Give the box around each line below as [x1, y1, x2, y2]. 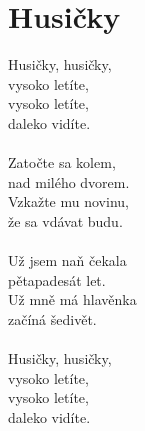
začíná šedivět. [8, 308, 97, 329]
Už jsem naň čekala [8, 250, 127, 271]
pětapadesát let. [8, 269, 106, 290]
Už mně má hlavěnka [8, 289, 137, 310]
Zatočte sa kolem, [8, 152, 116, 173]
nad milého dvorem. [8, 171, 130, 192]
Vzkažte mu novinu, [8, 191, 129, 212]
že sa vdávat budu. [8, 210, 123, 231]
